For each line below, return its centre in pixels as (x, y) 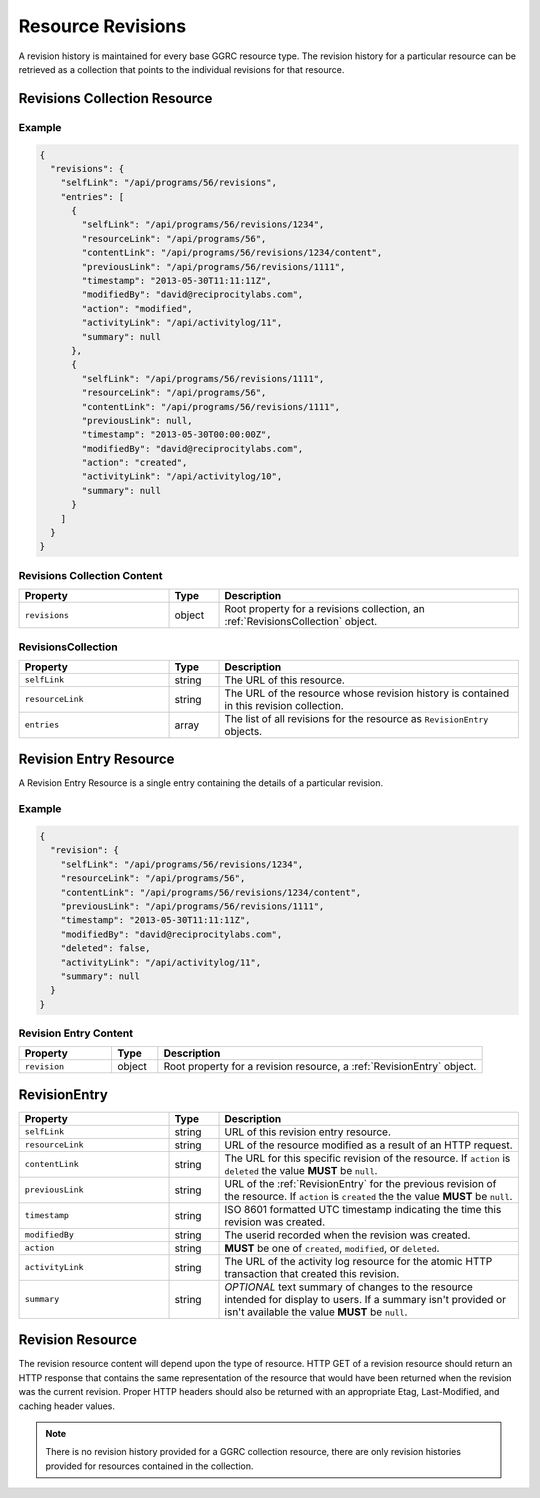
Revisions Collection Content (91, 575)
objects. (243, 731)
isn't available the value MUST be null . (316, 1312)
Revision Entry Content (76, 1033)
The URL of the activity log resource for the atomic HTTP (358, 1261)
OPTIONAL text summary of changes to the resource (349, 1287)
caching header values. (66, 1406)
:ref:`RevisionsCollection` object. (301, 622)
